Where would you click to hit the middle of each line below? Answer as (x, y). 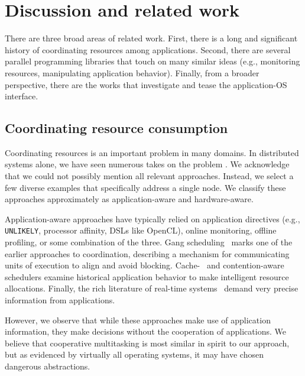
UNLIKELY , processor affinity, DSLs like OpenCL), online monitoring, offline (141, 230)
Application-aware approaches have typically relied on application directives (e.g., (152, 218)
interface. (22, 96)
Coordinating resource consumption (116, 128)
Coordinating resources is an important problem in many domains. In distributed (152, 152)
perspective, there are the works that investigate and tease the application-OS (146, 84)
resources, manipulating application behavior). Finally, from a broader (132, 72)
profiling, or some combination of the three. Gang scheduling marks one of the (149, 242)
